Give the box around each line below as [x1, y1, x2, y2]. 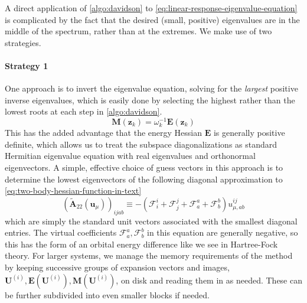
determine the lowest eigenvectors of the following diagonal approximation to [5, 172, 283, 185]
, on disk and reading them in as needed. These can [116, 273, 303, 286]
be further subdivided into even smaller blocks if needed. [5, 288, 210, 301]
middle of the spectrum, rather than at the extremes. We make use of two [5, 25, 272, 37]
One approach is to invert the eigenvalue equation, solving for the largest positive [5, 82, 298, 95]
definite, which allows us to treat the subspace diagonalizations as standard [5, 138, 277, 150]
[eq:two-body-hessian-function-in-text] [5, 184, 142, 197]
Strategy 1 [5, 59, 48, 71]
